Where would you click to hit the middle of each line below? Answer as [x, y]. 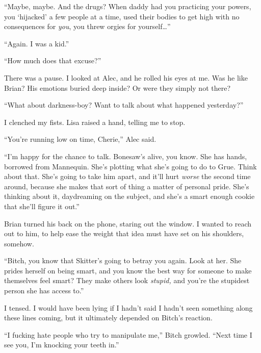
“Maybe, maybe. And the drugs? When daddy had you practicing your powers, [128, 6]
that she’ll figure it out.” [42, 206]
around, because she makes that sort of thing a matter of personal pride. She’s [127, 186]
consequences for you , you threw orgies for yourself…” [87, 26]
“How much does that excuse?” [53, 60]
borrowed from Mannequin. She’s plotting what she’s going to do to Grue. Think [130, 166]
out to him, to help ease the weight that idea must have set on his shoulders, [124, 233]
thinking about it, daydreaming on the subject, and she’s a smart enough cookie [129, 196]
